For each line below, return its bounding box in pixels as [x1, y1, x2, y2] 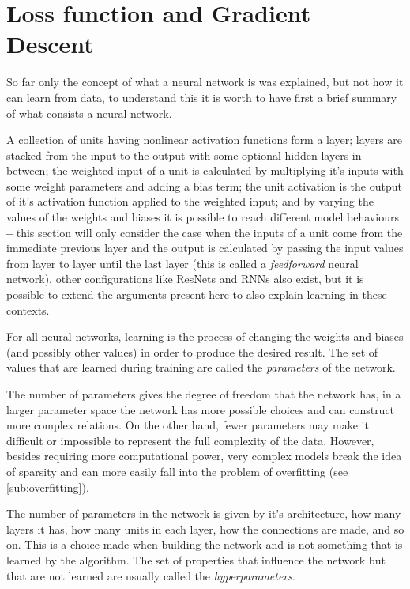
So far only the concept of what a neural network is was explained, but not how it [6, 74, 404, 90]
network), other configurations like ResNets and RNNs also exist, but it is [6, 270, 364, 287]
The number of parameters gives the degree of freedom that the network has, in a [6, 386, 401, 402]
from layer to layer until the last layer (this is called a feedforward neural [6, 255, 359, 271]
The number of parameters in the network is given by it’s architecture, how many [6, 505, 401, 522]
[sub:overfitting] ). [6, 478, 89, 495]
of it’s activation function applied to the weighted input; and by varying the [6, 193, 374, 210]
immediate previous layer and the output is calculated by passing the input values [6, 240, 404, 256]
